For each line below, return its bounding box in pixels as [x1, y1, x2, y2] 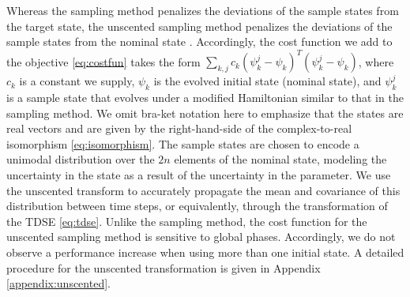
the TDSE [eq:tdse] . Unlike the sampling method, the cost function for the [6, 212, 367, 229]
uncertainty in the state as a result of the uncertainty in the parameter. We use [6, 167, 391, 183]
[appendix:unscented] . [6, 275, 111, 291]
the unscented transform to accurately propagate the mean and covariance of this [6, 182, 401, 198]
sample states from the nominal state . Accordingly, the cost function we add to [6, 33, 393, 50]
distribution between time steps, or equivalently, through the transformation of [6, 197, 388, 214]
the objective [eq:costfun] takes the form [6, 53, 201, 70]
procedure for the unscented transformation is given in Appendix [6, 259, 321, 276]
